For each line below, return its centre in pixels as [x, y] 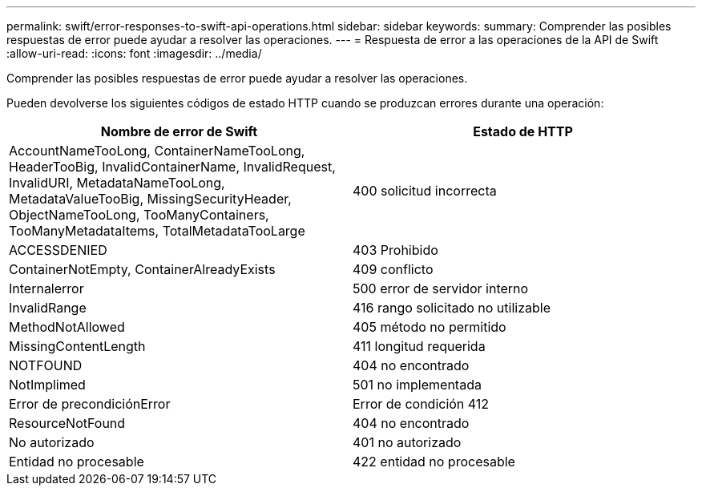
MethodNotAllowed [67, 327]
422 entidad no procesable [434, 462]
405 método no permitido [430, 327]
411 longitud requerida [419, 346]
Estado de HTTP [523, 131]
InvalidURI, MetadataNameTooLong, [117, 183]
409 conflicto [393, 269]
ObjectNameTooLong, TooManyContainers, [139, 215]
